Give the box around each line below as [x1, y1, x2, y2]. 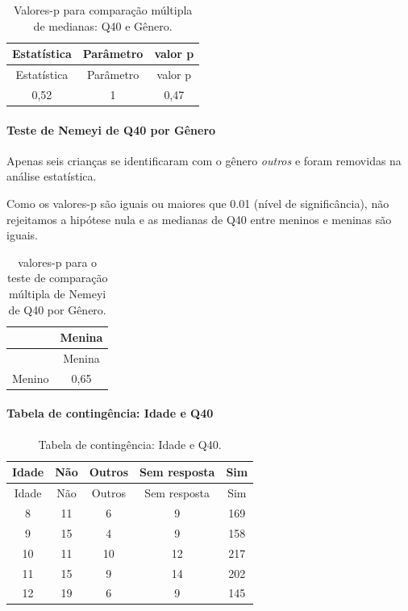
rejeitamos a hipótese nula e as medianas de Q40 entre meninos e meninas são [6, 210, 392, 227]
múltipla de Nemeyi [9, 285, 106, 301]
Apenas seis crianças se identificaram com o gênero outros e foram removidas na [6, 152, 402, 168]
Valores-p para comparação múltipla [13, 2, 193, 18]
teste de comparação [6, 269, 108, 286]
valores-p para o [18, 253, 98, 270]
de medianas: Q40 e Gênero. [33, 17, 173, 34]
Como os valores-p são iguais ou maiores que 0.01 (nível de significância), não [6, 194, 389, 211]
